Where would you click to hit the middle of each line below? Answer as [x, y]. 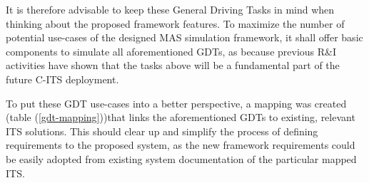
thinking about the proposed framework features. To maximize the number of [175, 23]
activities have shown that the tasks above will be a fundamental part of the [173, 65]
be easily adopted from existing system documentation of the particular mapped [181, 158]
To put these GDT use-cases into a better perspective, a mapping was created [176, 103]
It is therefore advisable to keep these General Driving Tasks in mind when [170, 9]
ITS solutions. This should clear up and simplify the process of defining [162, 131]
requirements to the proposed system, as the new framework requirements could [181, 145]
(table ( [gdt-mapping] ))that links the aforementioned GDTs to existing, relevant [181, 117]
